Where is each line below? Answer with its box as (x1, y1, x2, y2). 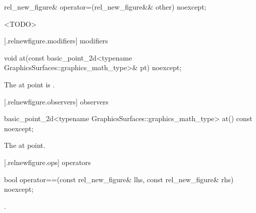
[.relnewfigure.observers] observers (4, 96, 109, 107)
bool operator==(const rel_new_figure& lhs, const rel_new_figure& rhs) (4, 174, 234, 184)
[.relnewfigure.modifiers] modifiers (4, 35, 108, 46)
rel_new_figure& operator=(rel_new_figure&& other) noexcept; (4, 2, 207, 12)
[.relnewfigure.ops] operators (4, 156, 91, 167)
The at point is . (4, 79, 55, 89)
